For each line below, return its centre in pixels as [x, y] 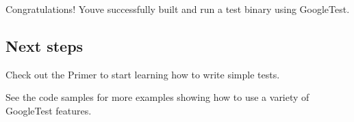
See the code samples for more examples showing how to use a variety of [157, 97]
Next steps [45, 45]
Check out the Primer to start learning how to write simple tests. [143, 74]
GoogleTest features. [49, 110]
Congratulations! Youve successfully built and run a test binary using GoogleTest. [178, 9]
